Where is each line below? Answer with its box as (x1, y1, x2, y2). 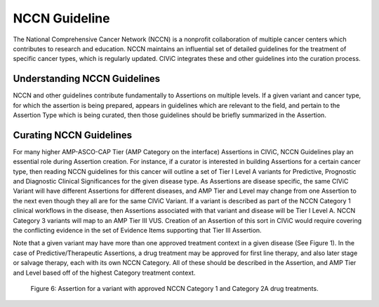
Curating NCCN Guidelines (13, 129, 133, 141)
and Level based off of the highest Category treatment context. (13, 268, 196, 277)
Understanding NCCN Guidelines (13, 73, 161, 85)
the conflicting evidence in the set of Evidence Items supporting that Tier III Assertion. (13, 226, 262, 235)
